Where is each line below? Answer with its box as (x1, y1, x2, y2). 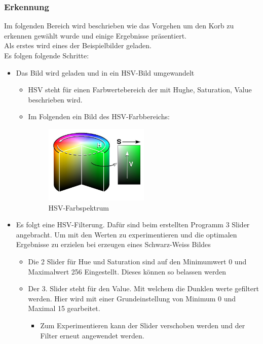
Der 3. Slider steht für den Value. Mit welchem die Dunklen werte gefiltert (28, 283, 259, 294)
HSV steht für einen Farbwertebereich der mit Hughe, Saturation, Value (28, 84, 252, 95)
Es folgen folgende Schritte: (4, 50, 89, 60)
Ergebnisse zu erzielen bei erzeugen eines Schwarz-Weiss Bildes (16, 239, 211, 250)
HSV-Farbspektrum (48, 202, 109, 213)
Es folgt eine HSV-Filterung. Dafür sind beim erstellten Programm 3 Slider (16, 219, 250, 230)
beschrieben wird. (28, 94, 83, 105)
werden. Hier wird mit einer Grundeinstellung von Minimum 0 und (28, 293, 236, 303)
